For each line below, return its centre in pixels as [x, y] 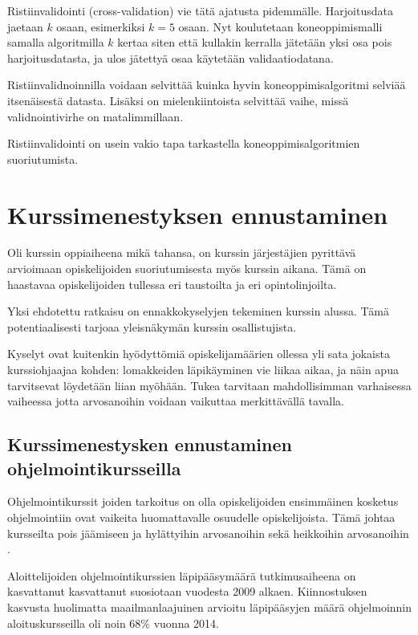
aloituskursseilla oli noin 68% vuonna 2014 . [113, 623]
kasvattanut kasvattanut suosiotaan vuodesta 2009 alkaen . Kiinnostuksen [187, 591]
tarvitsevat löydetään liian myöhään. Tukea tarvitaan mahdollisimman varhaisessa [209, 385]
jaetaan [25, 26]
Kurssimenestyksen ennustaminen [198, 214]
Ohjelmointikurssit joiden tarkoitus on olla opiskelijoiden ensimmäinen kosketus [203, 501]
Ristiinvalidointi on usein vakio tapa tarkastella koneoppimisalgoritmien [184, 143]
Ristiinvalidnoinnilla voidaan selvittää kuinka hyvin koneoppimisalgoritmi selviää [207, 85]
